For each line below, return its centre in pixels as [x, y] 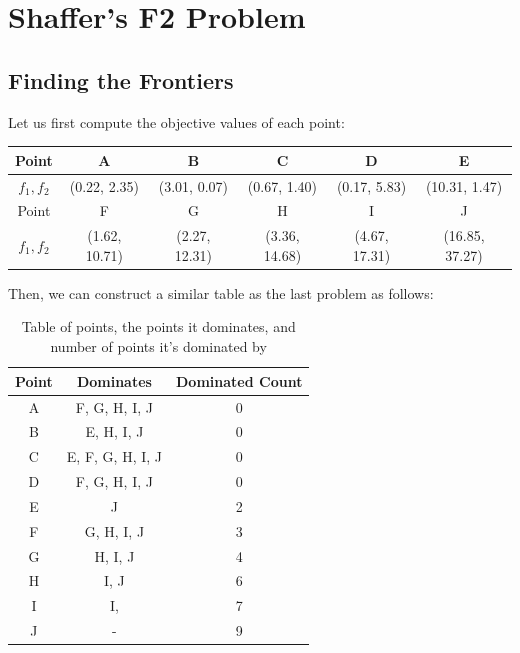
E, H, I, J [114, 431]
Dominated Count [239, 380]
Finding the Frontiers [121, 79]
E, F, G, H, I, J [114, 456]
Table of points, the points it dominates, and [158, 326]
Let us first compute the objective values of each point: [176, 121]
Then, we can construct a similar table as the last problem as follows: [221, 292]
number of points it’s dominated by [158, 346]
